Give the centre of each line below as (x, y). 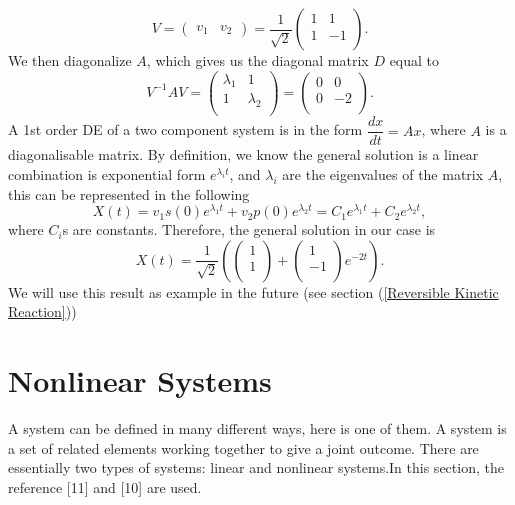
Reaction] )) (42, 311)
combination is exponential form (107, 174)
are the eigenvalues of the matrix (383, 174)
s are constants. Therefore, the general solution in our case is (249, 229)
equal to (414, 60)
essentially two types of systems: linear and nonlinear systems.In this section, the (256, 467)
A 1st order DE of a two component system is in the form (185, 129)
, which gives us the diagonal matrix (257, 60)
